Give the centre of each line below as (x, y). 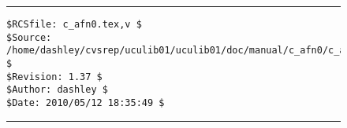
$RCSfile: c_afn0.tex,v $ (74, 24)
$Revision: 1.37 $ (54, 77)
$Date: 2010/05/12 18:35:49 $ (86, 102)
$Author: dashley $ (57, 90)
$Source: (29, 37)
